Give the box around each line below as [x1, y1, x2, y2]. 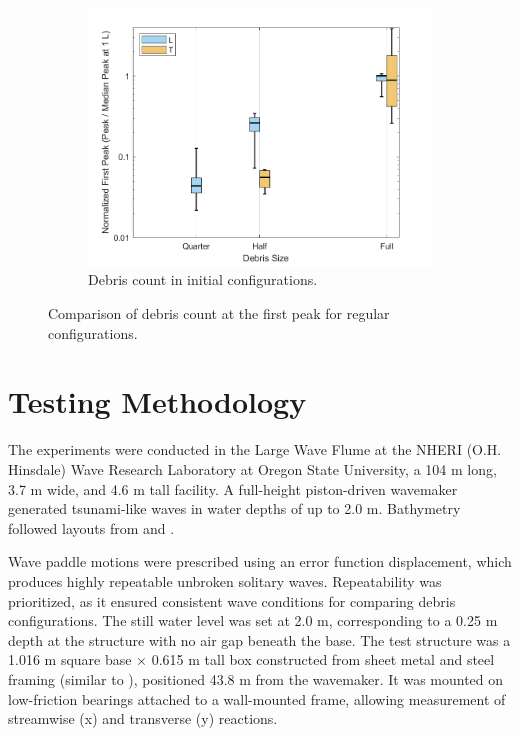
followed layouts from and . [8, 517, 175, 538]
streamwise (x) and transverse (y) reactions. [8, 708, 278, 729]
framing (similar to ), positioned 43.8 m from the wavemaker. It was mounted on [8, 668, 504, 689]
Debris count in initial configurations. [88, 269, 318, 290]
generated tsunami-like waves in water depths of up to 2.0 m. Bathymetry [8, 498, 461, 519]
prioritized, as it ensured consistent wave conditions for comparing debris [8, 590, 456, 611]
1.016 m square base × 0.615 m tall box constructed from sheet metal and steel [8, 649, 495, 670]
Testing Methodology [8, 381, 307, 422]
